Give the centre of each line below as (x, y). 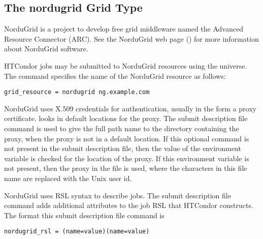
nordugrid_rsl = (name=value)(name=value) (77, 232)
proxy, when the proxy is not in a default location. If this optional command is (127, 138)
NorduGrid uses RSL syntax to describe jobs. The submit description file (118, 195)
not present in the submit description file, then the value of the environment (123, 148)
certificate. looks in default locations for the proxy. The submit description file (126, 118)
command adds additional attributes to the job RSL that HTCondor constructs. (129, 205)
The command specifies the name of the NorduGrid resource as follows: (115, 76)
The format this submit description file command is (84, 215)
